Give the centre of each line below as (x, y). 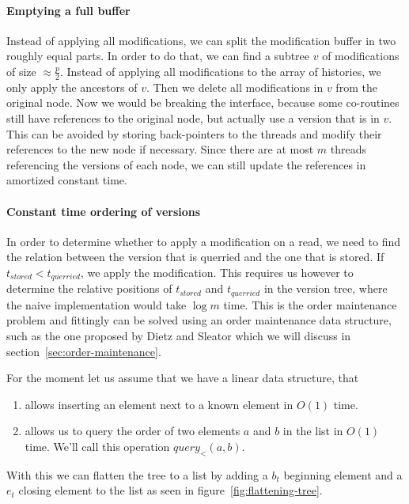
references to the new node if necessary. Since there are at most (160, 149)
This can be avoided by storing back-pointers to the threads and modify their (194, 133)
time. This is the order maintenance (310, 304)
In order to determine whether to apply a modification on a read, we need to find (203, 241)
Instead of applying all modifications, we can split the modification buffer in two (201, 40)
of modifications (361, 56)
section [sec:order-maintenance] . (84, 351)
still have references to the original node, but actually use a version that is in (193, 118)
